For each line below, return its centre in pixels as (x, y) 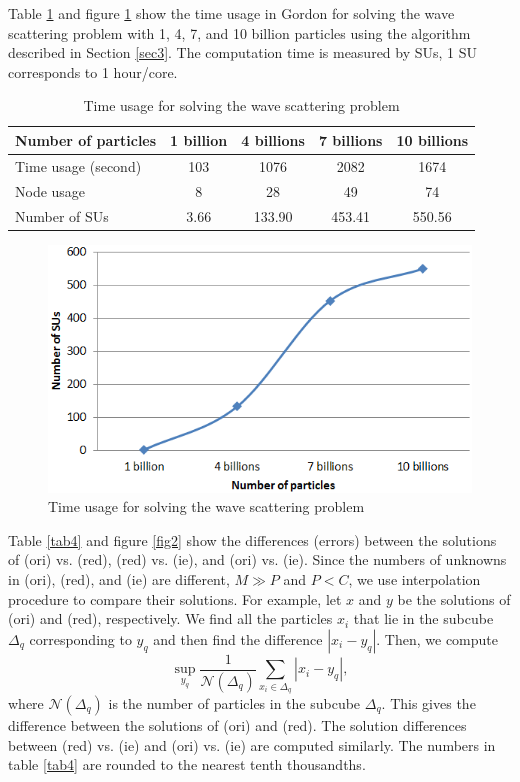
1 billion (199, 139)
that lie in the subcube (423, 618)
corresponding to (80, 638)
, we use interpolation (414, 579)
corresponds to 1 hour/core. (93, 71)
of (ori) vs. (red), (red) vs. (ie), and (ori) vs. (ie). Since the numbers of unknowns (257, 559)
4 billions (273, 139)
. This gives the (428, 703)
